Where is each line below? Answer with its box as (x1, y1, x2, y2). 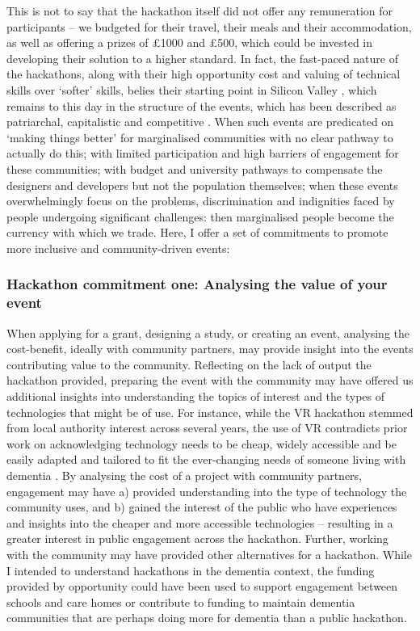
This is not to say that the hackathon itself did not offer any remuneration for (6, 2, 393, 19)
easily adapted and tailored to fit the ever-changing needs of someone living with (6, 451, 406, 468)
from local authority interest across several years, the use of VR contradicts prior (6, 419, 408, 436)
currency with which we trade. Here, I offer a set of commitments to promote (6, 224, 388, 241)
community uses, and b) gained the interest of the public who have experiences (6, 498, 397, 515)
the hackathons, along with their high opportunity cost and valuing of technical (6, 65, 401, 82)
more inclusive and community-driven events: (6, 239, 230, 256)
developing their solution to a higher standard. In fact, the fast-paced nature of (6, 49, 398, 66)
